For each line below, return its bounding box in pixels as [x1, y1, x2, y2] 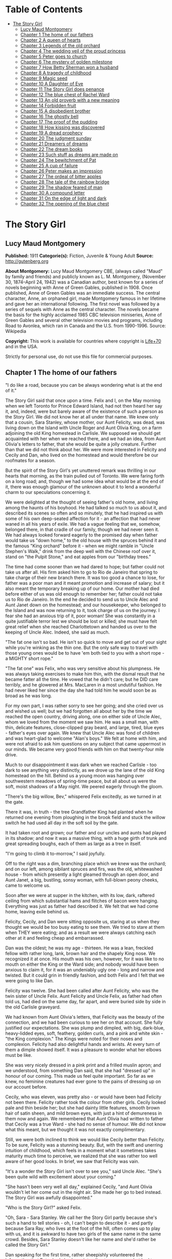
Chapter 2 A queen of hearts [20, 37, 81, 43]
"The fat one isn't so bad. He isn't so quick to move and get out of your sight [5, 639, 167, 645]
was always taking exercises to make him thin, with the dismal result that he [5, 671, 165, 677]
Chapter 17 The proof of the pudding [20, 119, 98, 125]
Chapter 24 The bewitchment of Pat [20, 157, 96, 163]
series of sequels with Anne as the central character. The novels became [5, 306, 159, 312]
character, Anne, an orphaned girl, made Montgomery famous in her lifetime [5, 295, 166, 301]
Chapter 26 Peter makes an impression [20, 168, 103, 174]
